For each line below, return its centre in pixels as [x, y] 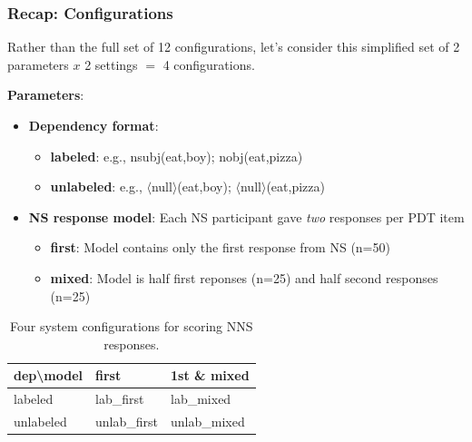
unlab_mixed [208, 422]
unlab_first [127, 422]
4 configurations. [209, 64]
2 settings [111, 64]
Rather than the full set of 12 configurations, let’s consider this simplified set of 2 [234, 47]
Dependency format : [93, 125]
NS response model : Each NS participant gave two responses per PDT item [246, 216]
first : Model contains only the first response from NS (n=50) [220, 247]
